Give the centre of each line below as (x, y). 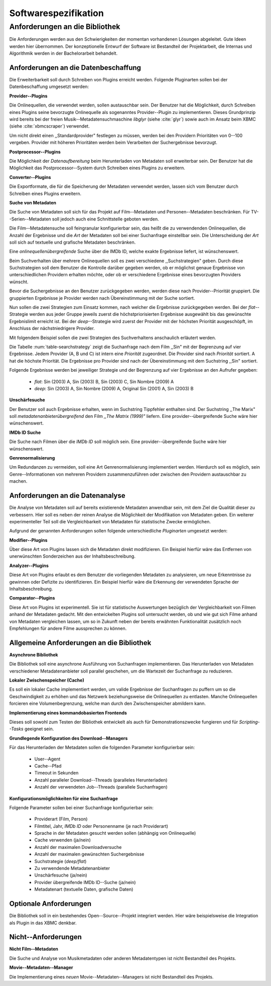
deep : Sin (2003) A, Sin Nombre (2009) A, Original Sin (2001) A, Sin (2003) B (114, 388)
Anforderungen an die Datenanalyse (67, 496)
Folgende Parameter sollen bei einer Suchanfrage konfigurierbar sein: (82, 807)
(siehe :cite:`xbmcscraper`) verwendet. (49, 126)
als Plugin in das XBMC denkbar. (43, 923)
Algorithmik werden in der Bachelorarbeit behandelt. (63, 53)
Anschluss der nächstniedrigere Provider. (52, 328)
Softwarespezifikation (56, 13)
